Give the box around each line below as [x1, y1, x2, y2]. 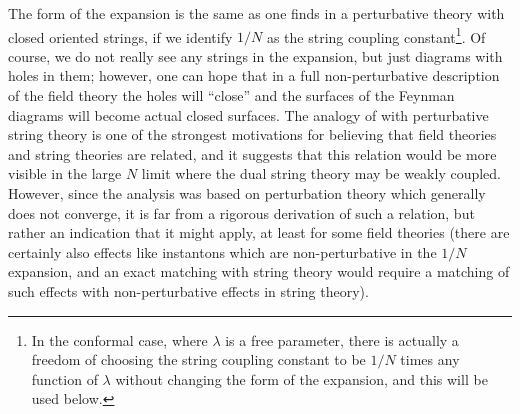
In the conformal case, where [31, 329, 208, 350]
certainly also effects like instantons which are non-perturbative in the [8, 241, 437, 262]
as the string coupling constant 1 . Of [266, 23, 486, 47]
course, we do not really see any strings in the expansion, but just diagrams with [8, 45, 503, 66]
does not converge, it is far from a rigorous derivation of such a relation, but [8, 202, 475, 223]
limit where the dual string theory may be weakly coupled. [141, 163, 502, 184]
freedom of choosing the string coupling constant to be [31, 349, 366, 370]
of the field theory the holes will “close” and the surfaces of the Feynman [8, 85, 455, 106]
